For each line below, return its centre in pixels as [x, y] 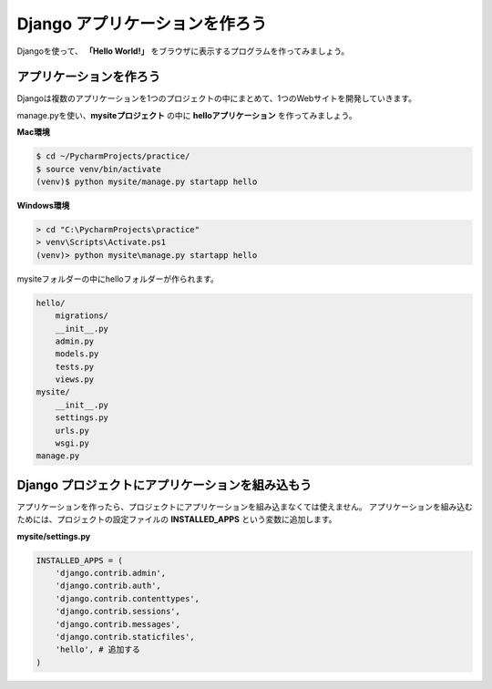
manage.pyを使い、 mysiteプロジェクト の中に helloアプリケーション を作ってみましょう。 [187, 115]
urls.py [72, 430]
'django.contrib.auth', [108, 586]
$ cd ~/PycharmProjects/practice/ [113, 156]
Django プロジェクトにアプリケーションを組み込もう [164, 484]
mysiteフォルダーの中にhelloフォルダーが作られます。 [118, 279]
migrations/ [82, 316]
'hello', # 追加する [98, 650]
